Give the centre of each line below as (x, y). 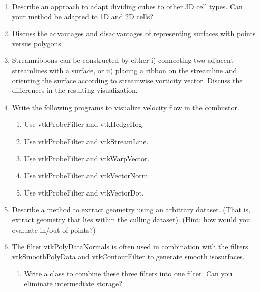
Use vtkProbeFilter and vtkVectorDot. (84, 192)
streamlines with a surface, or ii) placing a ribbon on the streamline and (124, 70)
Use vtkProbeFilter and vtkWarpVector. (87, 158)
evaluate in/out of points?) (54, 229)
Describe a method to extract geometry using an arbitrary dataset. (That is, (131, 209)
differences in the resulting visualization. (75, 90)
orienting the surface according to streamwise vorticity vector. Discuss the (127, 80)
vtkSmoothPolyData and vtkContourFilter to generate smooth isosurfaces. (128, 256)
